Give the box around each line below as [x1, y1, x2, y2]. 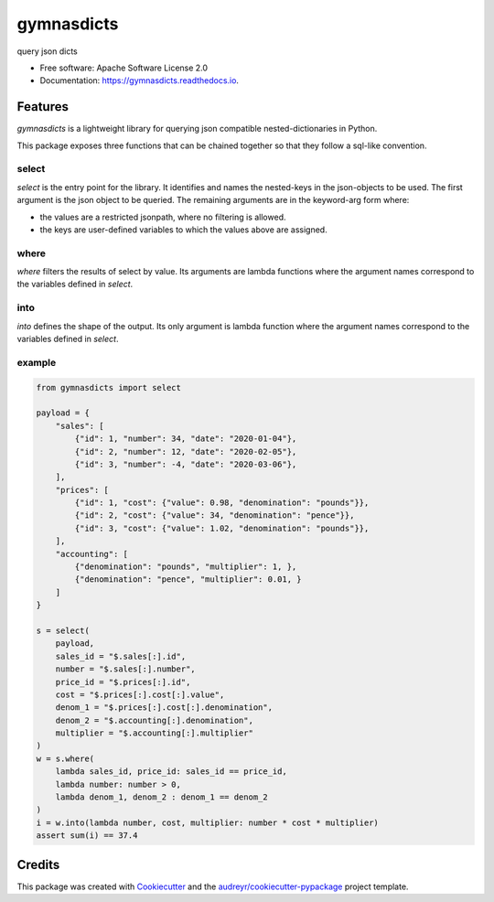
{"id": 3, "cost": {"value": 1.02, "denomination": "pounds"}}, [74, 522, 370, 533]
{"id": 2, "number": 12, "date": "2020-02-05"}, [74, 446, 297, 456]
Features [16, 99, 69, 114]
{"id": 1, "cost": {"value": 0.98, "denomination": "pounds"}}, [74, 498, 370, 508]
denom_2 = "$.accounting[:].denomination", [55, 714, 253, 725]
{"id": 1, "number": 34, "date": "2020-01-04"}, [74, 434, 297, 444]
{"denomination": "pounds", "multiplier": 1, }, [74, 562, 297, 572]
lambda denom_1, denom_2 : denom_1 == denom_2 [55, 792, 269, 802]
